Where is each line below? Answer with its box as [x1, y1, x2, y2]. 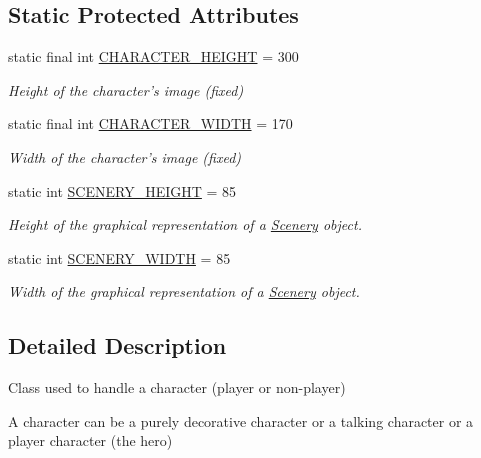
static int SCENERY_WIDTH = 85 [8, 247, 231, 268]
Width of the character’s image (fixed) [8, 146, 242, 167]
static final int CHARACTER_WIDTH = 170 [8, 113, 293, 134]
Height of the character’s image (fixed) [8, 79, 244, 100]
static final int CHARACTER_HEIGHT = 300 [8, 46, 299, 67]
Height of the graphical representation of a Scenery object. [8, 214, 362, 235]
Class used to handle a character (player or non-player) [8, 377, 346, 398]
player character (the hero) [8, 430, 173, 451]
